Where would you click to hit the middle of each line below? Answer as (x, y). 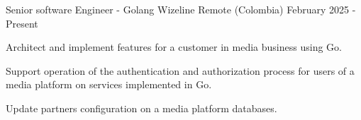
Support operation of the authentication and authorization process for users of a (180, 70)
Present (22, 23)
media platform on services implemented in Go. (109, 84)
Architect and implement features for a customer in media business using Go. (174, 47)
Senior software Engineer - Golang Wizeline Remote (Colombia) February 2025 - (181, 9)
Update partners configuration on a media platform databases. (141, 108)
